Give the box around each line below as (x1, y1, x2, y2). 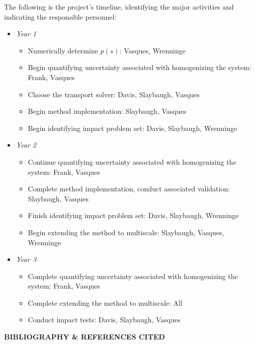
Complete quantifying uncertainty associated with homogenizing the (28, 270, 238, 281)
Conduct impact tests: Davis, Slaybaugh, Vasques (28, 314, 181, 325)
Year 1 (16, 28, 37, 39)
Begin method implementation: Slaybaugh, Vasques (28, 106, 187, 116)
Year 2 (16, 140, 37, 150)
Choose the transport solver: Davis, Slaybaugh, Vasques (28, 89, 200, 99)
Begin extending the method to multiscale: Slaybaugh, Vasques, (28, 227, 224, 237)
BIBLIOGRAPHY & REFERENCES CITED (4, 331, 165, 342)
